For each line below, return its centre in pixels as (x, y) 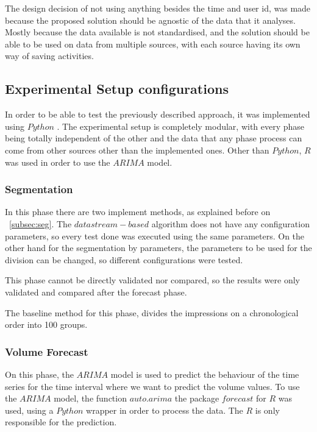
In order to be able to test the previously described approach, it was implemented (158, 114)
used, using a (29, 410)
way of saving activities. (49, 56)
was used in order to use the (58, 162)
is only (267, 410)
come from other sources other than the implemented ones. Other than (137, 150)
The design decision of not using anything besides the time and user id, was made (158, 8)
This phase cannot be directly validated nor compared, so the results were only (152, 280)
